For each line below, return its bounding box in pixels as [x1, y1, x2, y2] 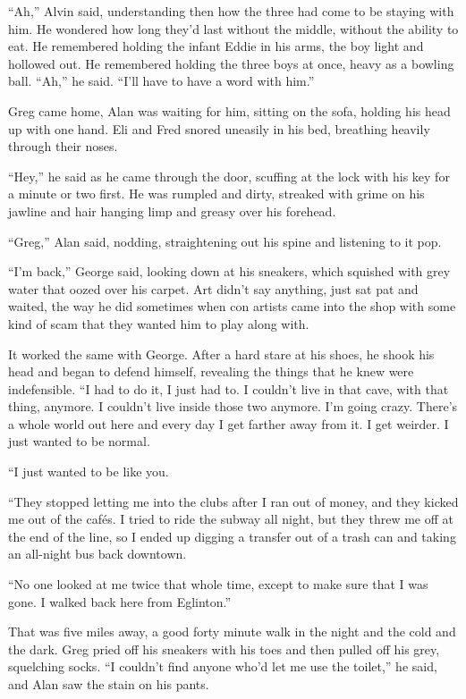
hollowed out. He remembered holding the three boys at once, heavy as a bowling [8, 54, 454, 72]
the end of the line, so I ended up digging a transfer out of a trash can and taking [8, 526, 456, 545]
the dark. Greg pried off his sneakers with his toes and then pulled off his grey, [8, 639, 440, 658]
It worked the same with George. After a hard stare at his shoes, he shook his [8, 344, 435, 363]
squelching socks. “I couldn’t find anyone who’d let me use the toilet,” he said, [8, 657, 437, 676]
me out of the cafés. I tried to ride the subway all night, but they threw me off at [8, 510, 454, 528]
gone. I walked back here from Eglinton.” [8, 592, 232, 611]
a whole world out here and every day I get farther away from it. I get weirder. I [8, 414, 449, 433]
